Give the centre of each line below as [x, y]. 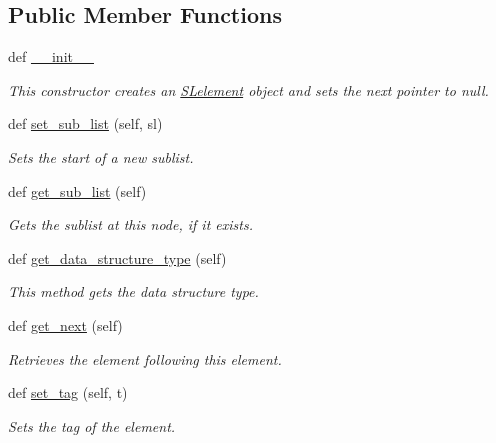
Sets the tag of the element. [92, 425]
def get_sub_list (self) [77, 190]
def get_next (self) [65, 324]
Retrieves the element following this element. [145, 358]
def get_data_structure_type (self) [117, 257]
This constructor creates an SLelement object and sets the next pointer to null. [248, 89]
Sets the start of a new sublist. [101, 156]
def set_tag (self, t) [68, 392]
